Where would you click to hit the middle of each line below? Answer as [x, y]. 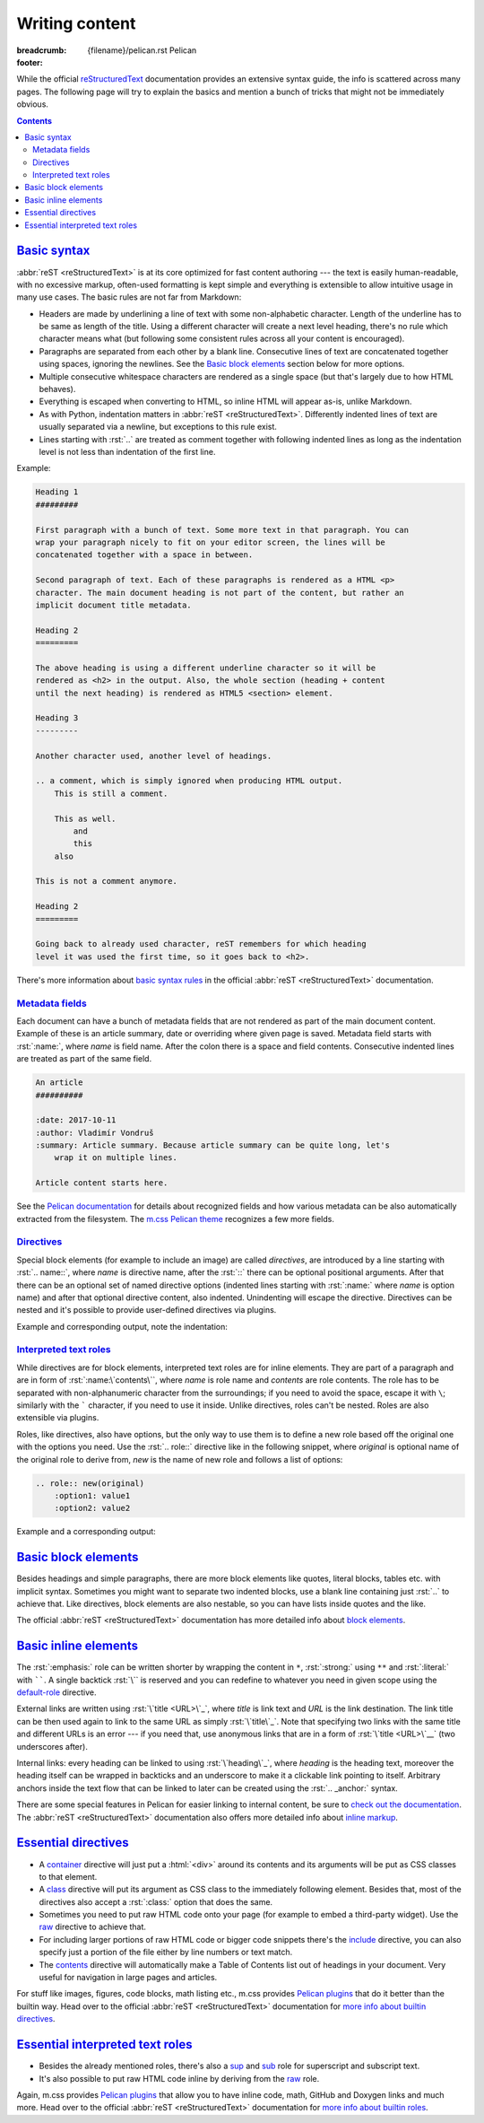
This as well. [85, 818]
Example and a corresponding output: [86, 1532]
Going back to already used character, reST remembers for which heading [201, 944]
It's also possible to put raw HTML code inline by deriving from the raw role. [179, 2078]
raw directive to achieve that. [93, 1927]
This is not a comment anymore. [107, 881]
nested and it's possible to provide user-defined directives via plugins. [147, 1310]
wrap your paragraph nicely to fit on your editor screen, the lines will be [210, 542]
